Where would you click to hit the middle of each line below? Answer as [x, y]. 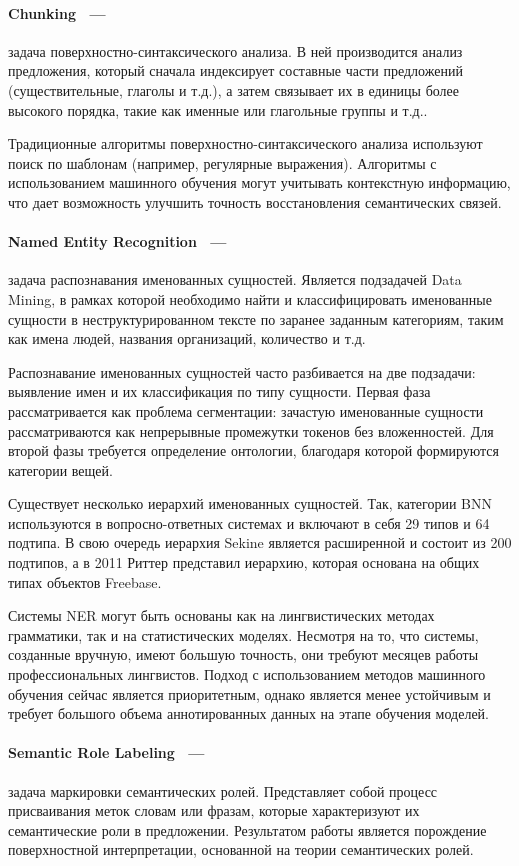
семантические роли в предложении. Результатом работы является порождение [247, 829]
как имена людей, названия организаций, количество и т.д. [187, 338]
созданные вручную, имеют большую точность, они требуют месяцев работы [243, 654]
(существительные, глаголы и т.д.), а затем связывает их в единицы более [234, 89]
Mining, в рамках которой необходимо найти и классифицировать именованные [250, 298]
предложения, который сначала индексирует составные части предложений [235, 70]
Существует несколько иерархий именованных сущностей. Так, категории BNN [250, 503]
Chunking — [57, 12]
